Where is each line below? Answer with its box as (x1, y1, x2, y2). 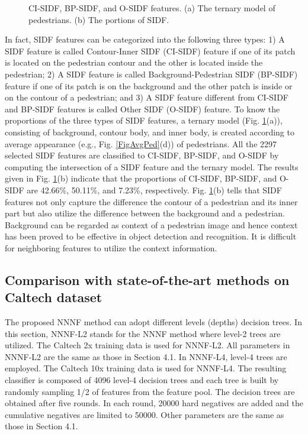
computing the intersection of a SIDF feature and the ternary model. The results (5, 160, 299, 173)
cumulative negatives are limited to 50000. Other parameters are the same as (5, 408, 284, 420)
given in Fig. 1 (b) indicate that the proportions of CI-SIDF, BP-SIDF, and (5, 172, 277, 184)
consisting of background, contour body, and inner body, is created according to (5, 125, 294, 138)
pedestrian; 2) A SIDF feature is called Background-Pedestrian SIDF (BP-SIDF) (5, 67, 298, 80)
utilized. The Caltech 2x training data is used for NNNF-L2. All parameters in (5, 339, 290, 351)
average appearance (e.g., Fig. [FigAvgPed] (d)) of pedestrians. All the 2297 (5, 137, 277, 150)
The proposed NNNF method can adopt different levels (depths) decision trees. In (5, 316, 302, 328)
